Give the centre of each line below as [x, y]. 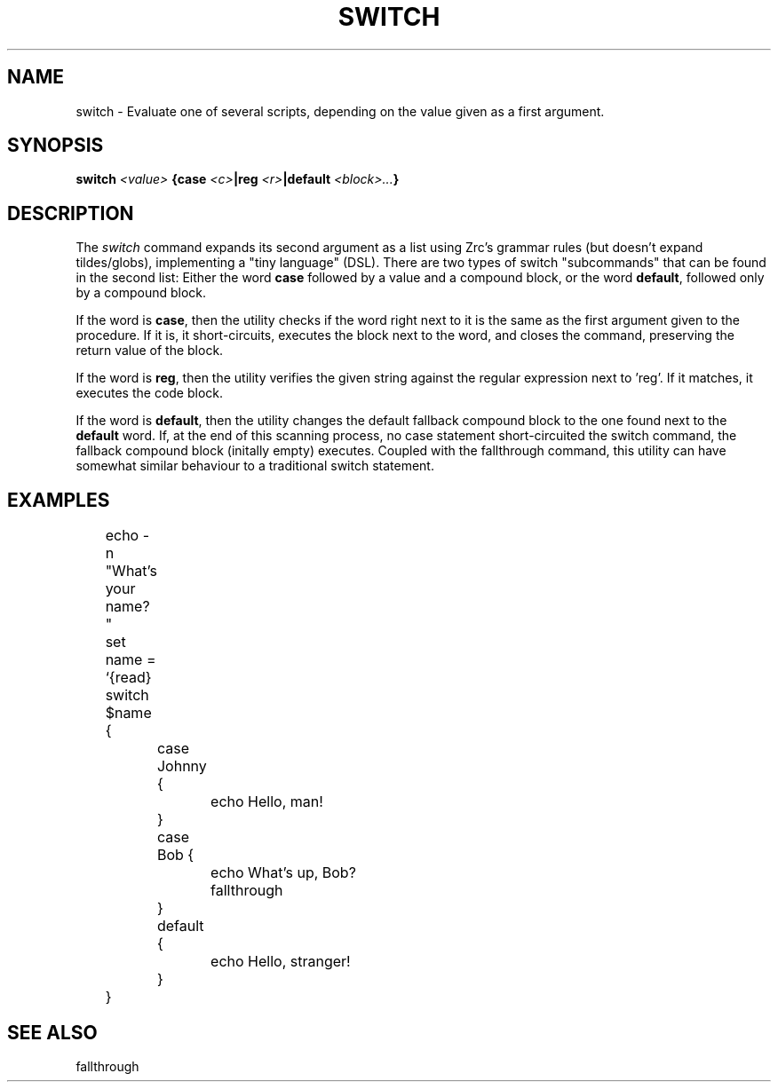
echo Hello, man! [267, 802]
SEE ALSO [52, 1032]
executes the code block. [150, 393]
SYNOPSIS [56, 146]
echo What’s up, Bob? [283, 873]
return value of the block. [150, 351]
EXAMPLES [59, 500]
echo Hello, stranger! [281, 962]
